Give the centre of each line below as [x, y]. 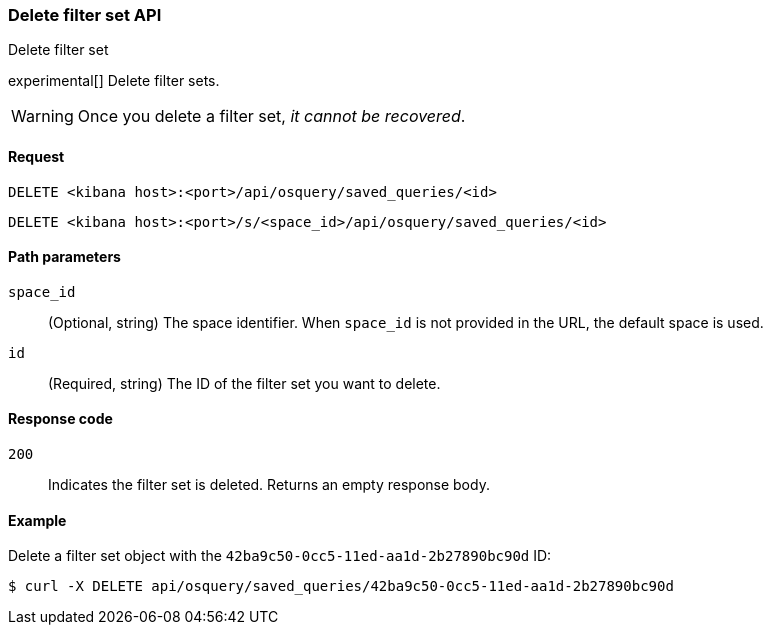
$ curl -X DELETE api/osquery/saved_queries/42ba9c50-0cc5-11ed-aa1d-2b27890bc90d [341, 586]
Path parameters [64, 257]
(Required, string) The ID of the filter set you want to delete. [244, 383]
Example [37, 520]
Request [36, 156]
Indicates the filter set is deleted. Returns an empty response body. [269, 485]
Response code [60, 419]
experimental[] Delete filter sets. [114, 81]
